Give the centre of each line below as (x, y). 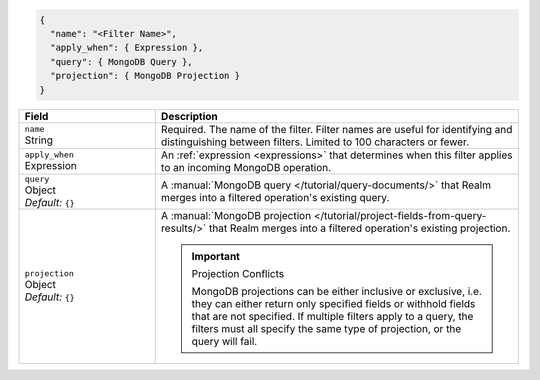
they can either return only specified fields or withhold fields (333, 303)
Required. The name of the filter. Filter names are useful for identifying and (336, 129)
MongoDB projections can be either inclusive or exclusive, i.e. (336, 291)
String (39, 140)
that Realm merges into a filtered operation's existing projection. (359, 228)
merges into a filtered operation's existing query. (275, 198)
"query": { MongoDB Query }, (122, 61)
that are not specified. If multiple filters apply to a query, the (332, 316)
